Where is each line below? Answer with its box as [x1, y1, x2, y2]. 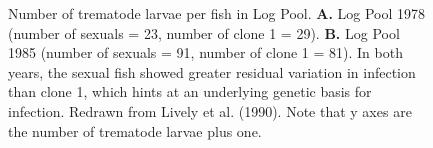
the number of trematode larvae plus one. [8, 120, 262, 141]
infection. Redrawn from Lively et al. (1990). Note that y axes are [8, 100, 412, 121]
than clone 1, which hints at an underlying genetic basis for [8, 81, 372, 102]
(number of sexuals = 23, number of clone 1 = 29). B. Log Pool [8, 22, 400, 43]
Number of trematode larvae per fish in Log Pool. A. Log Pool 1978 [8, 3, 426, 23]
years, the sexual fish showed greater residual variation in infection [8, 61, 416, 82]
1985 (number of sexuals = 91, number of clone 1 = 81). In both [8, 42, 403, 63]
